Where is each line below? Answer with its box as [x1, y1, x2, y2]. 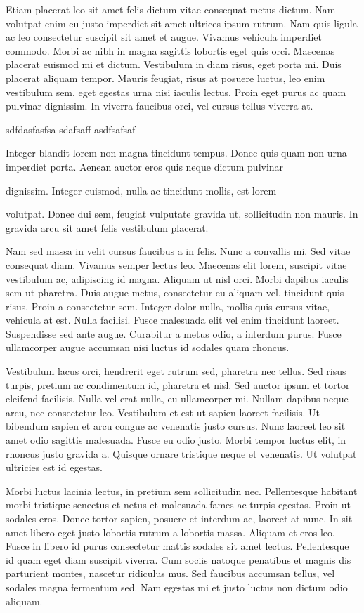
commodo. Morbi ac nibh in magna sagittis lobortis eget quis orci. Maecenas [6, 43, 335, 58]
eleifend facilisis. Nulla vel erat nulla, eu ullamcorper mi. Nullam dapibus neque [6, 391, 349, 406]
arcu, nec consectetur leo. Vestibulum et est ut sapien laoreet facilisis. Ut [6, 404, 320, 419]
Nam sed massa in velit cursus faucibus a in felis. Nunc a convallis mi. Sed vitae [6, 244, 351, 258]
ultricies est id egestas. [6, 460, 103, 475]
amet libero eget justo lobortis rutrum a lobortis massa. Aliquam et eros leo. [6, 525, 335, 539]
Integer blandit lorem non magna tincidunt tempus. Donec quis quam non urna [6, 145, 347, 160]
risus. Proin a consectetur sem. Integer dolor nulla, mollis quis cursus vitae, [6, 298, 330, 313]
